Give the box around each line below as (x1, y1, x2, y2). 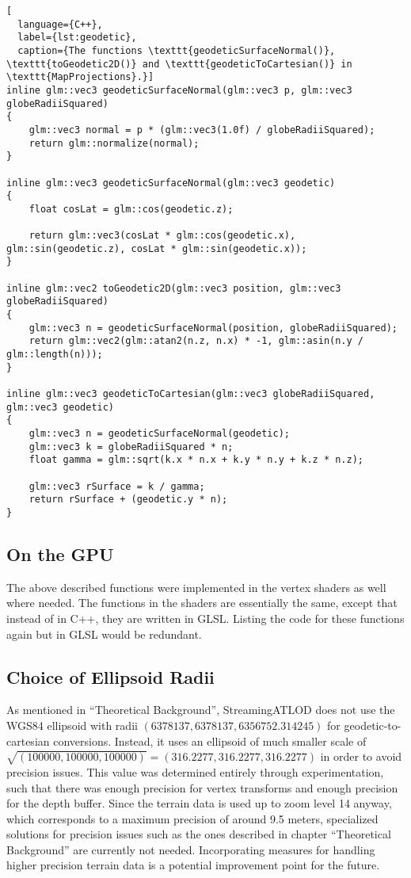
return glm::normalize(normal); (29, 137, 200, 149)
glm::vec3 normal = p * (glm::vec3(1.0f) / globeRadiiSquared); (29, 124, 375, 136)
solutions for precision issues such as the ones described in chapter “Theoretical (6, 826, 391, 842)
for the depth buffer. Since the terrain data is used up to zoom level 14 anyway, (6, 795, 392, 811)
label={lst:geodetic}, (17, 32, 137, 44)
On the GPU (6, 541, 114, 566)
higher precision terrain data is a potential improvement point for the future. (6, 857, 380, 873)
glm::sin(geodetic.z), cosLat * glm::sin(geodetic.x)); (6, 242, 307, 254)
